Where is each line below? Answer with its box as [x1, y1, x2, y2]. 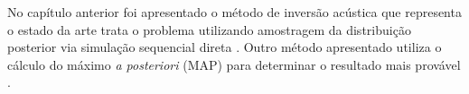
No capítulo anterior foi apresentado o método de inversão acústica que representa [7, 3, 462, 21]
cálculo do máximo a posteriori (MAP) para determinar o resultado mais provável [7, 55, 461, 73]
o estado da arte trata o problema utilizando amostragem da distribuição [7, 20, 411, 38]
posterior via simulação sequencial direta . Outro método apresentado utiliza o [7, 38, 442, 56]
